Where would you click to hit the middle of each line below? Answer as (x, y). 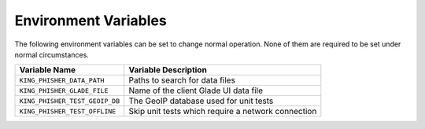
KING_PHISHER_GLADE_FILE (64, 90)
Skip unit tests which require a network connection (223, 112)
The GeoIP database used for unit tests (201, 101)
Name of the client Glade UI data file (196, 90)
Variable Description (168, 70)
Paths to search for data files (182, 80)
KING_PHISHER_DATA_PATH (62, 80)
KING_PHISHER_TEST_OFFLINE (68, 111)
